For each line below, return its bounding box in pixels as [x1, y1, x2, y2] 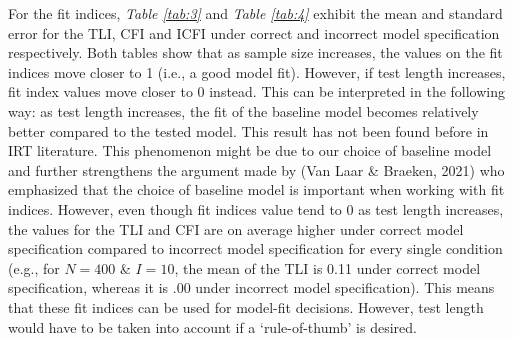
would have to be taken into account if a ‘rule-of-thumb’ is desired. [8, 316, 417, 337]
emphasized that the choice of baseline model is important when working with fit [8, 179, 505, 200]
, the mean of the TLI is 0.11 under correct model [174, 257, 481, 278]
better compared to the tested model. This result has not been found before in [8, 120, 489, 141]
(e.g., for [8, 257, 60, 278]
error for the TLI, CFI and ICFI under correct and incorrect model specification [8, 22, 500, 43]
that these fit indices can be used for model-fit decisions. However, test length [8, 296, 484, 317]
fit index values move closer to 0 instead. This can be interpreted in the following [8, 81, 506, 102]
